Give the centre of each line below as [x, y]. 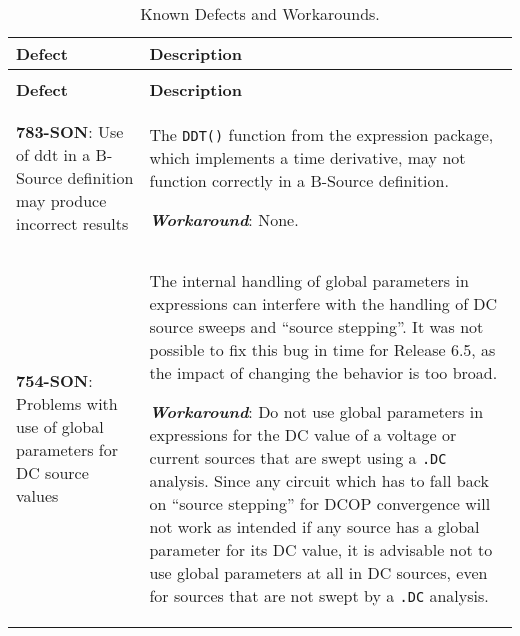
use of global [60, 426]
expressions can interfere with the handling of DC [323, 303]
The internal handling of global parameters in [309, 280]
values [37, 495]
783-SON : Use [70, 131]
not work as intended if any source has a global [314, 526]
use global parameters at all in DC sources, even [318, 572]
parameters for [67, 449]
